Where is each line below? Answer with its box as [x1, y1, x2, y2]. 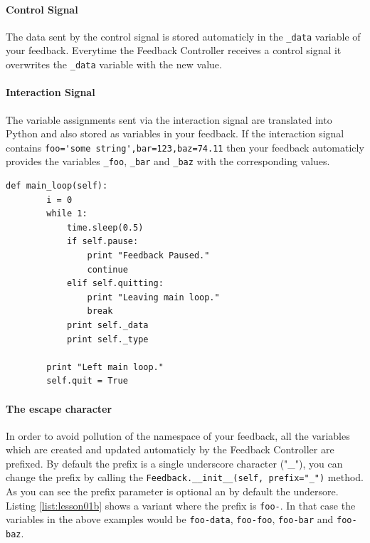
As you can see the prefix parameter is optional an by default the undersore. [6, 484, 339, 499]
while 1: [46, 209, 88, 219]
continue [87, 264, 128, 275]
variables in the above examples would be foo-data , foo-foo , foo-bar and [6, 512, 334, 527]
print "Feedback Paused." [87, 250, 210, 260]
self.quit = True [46, 376, 128, 386]
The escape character [6, 401, 112, 416]
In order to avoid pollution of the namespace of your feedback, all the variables [6, 428, 350, 443]
